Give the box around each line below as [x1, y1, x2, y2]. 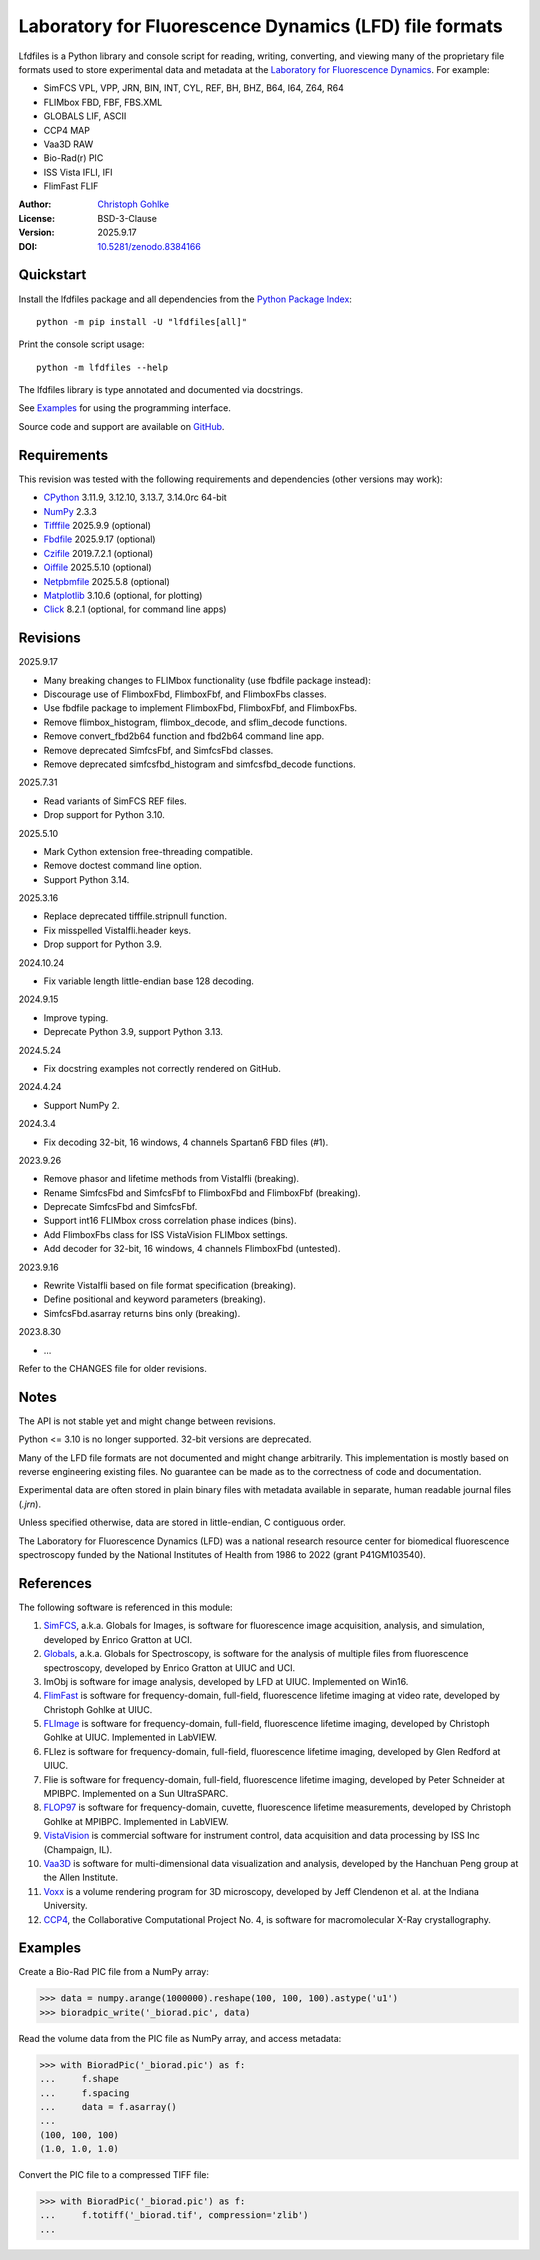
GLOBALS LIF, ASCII [43, 110, 127, 122]
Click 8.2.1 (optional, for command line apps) [43, 603, 227, 615]
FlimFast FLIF [43, 180, 99, 192]
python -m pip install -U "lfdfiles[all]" [36, 316, 248, 327]
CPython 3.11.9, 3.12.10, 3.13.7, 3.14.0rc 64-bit [43, 491, 227, 504]
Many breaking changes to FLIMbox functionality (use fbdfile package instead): [43, 674, 372, 686]
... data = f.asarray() [39, 2101, 177, 2112]
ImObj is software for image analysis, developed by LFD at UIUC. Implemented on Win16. [43, 1675, 409, 1687]
